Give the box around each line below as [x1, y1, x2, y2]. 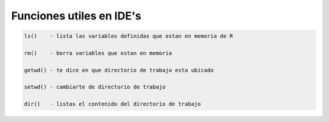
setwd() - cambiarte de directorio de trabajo [24, 84, 166, 90]
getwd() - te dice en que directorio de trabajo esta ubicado [24, 67, 214, 73]
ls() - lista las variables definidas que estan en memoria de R [24, 33, 233, 39]
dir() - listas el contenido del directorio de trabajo [24, 101, 201, 107]
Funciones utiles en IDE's [11, 9, 141, 22]
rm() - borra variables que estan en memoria [24, 49, 172, 56]
